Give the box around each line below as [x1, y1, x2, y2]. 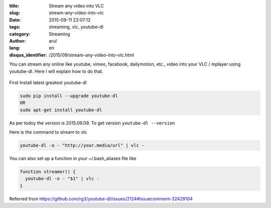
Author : [9, 38, 26, 44]
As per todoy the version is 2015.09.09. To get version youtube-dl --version [9, 120, 175, 126]
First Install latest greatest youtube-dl [9, 79, 87, 85]
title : [9, 3, 20, 9]
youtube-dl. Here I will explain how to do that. [9, 68, 103, 74]
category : [9, 31, 31, 37]
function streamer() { [20, 169, 76, 174]
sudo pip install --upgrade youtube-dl [20, 93, 118, 99]
